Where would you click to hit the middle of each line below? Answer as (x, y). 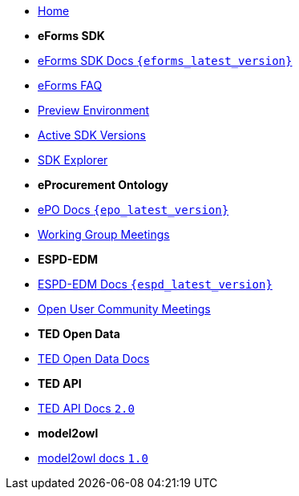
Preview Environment (94, 110)
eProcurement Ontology (103, 185)
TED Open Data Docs (94, 359)
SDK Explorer (73, 160)
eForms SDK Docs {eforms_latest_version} (165, 60)
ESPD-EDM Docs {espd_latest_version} (155, 284)
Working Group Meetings (104, 234)
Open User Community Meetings (124, 309)
